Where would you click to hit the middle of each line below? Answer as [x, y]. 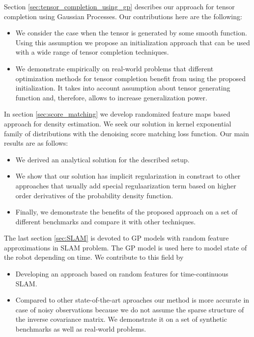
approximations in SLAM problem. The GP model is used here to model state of [126, 247]
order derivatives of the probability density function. [94, 195]
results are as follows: [36, 143]
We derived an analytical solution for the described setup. [102, 159]
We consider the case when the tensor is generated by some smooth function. [131, 33]
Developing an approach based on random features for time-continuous [122, 274]
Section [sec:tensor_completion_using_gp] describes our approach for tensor [119, 6]
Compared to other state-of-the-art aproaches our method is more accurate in [132, 300]
